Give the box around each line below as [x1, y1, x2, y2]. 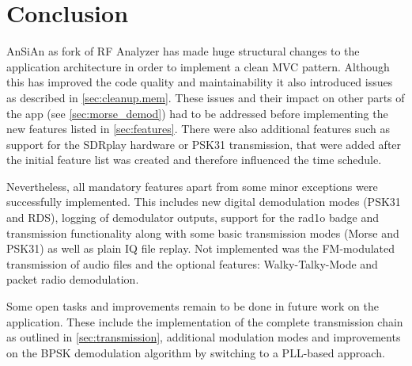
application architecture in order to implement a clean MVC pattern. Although [6, 58, 390, 74]
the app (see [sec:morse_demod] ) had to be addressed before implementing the [6, 105, 388, 121]
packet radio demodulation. [6, 271, 139, 288]
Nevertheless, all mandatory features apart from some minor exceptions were [6, 177, 378, 194]
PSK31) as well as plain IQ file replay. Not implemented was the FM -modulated [6, 240, 395, 257]
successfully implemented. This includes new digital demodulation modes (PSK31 [6, 193, 401, 210]
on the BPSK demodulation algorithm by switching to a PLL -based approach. [6, 344, 385, 360]
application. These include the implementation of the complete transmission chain [6, 313, 403, 330]
